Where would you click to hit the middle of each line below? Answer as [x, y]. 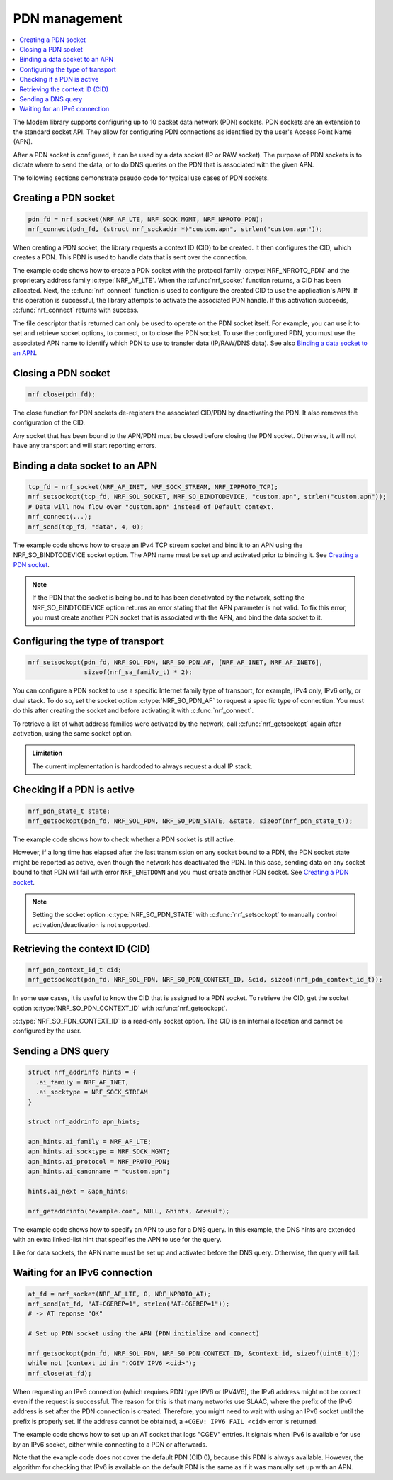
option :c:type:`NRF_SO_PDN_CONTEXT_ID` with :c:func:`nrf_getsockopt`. [120, 1008]
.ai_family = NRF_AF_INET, [82, 1082]
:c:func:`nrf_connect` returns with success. [76, 310]
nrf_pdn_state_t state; [69, 811]
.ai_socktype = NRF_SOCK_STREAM [92, 1092]
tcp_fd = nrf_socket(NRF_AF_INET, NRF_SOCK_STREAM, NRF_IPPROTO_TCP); [153, 487]
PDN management [68, 18]
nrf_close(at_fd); [60, 1373]
